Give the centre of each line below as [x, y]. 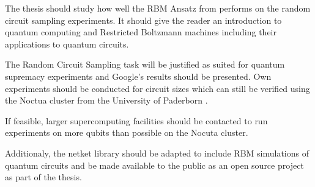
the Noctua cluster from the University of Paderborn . [106, 100]
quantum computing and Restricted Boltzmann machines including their [141, 32]
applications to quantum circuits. [67, 44]
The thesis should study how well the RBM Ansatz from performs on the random [158, 8]
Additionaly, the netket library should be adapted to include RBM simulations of [157, 153]
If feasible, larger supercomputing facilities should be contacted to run [136, 120]
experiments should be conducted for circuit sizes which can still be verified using [157, 88]
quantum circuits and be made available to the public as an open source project [154, 165]
